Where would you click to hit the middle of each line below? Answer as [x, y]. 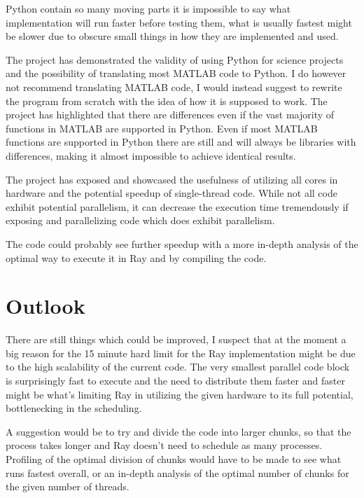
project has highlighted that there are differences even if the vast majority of [170, 115]
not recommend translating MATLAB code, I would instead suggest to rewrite [174, 87]
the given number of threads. [68, 486]
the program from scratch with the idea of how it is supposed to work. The [167, 101]
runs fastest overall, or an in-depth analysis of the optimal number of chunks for [177, 472]
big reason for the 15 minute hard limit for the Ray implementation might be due [181, 353]
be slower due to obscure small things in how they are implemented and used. [172, 36]
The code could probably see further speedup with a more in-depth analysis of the [182, 243]
